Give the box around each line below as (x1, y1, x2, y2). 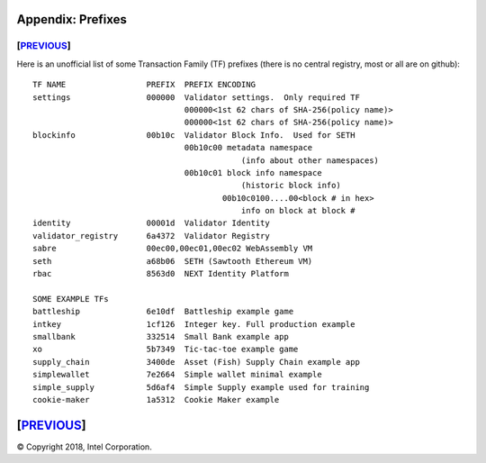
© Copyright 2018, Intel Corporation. (16, 441, 152, 452)
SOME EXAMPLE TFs (32, 294, 109, 304)
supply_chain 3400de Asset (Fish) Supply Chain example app (32, 357, 360, 367)
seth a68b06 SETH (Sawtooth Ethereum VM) (32, 256, 313, 266)
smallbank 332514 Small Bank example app (32, 331, 290, 341)
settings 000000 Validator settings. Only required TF (32, 92, 360, 103)
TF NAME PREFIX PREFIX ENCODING (32, 79, 256, 90)
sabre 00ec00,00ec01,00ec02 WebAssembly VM (32, 243, 313, 254)
